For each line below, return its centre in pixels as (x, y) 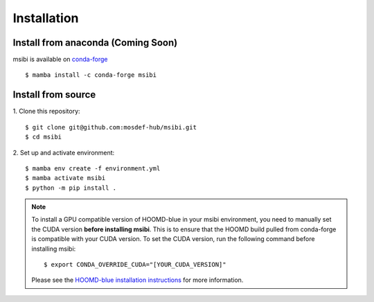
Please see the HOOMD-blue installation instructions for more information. (137, 280)
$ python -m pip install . (71, 188)
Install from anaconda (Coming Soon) (95, 43)
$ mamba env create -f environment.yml (93, 168)
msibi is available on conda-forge (60, 60)
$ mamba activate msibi (65, 178)
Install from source (54, 95)
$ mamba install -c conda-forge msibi (91, 75)
